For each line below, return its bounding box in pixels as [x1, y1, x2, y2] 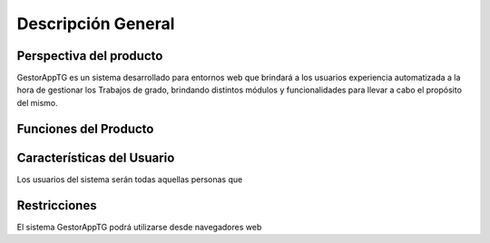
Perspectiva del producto [16, 48, 163, 63]
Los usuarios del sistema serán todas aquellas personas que [16, 173, 243, 185]
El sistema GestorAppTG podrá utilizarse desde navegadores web [16, 221, 262, 232]
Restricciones [16, 198, 97, 213]
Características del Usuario [16, 150, 175, 165]
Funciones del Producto [16, 121, 154, 136]
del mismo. [16, 97, 58, 108]
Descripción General [16, 14, 175, 34]
